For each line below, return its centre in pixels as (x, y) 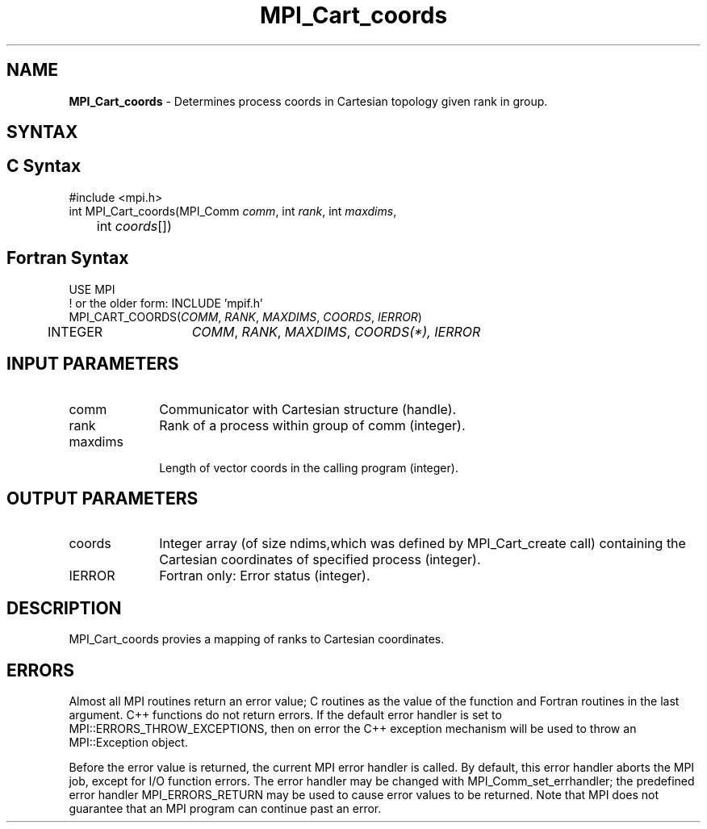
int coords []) (134, 226)
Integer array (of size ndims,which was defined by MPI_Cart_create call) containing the (423, 544)
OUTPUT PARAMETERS (102, 498)
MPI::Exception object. (128, 743)
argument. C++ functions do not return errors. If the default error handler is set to (285, 715)
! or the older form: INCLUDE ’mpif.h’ (166, 303)
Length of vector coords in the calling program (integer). (309, 467)
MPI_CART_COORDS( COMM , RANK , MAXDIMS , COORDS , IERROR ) (245, 316)
